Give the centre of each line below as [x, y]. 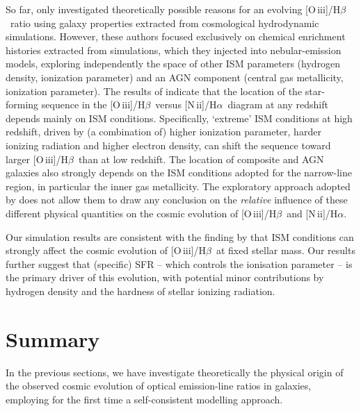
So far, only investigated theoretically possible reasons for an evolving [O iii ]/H [173, 9]
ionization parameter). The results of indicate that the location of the [154, 91]
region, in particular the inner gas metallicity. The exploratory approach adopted [178, 186]
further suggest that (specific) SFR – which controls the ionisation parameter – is [179, 263]
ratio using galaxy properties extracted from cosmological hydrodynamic [165, 23]
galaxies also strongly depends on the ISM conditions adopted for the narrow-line [179, 173]
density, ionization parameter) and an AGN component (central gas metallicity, [175, 77]
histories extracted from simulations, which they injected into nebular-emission [174, 50]
